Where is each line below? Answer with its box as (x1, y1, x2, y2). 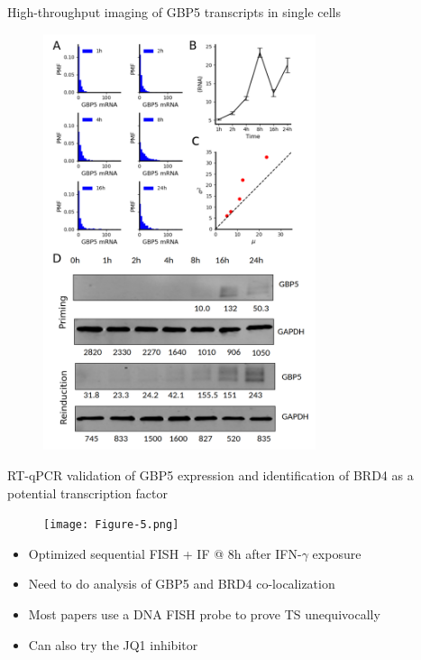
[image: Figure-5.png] (43, 518, 179, 532)
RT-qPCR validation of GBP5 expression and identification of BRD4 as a (7, 465, 414, 484)
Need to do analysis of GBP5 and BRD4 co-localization (28, 574, 335, 593)
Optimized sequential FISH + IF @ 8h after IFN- (28, 544, 302, 562)
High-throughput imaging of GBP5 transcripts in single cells (7, 3, 342, 21)
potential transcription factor (7, 483, 168, 502)
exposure (312, 544, 362, 562)
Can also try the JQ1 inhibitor (28, 635, 198, 654)
